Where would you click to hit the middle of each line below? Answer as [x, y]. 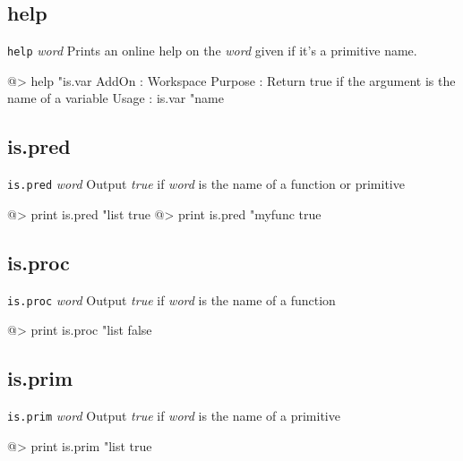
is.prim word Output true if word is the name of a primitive [174, 416]
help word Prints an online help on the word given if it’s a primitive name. [212, 51]
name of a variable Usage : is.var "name [116, 98]
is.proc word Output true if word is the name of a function [171, 299]
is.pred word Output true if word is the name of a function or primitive [206, 184]
